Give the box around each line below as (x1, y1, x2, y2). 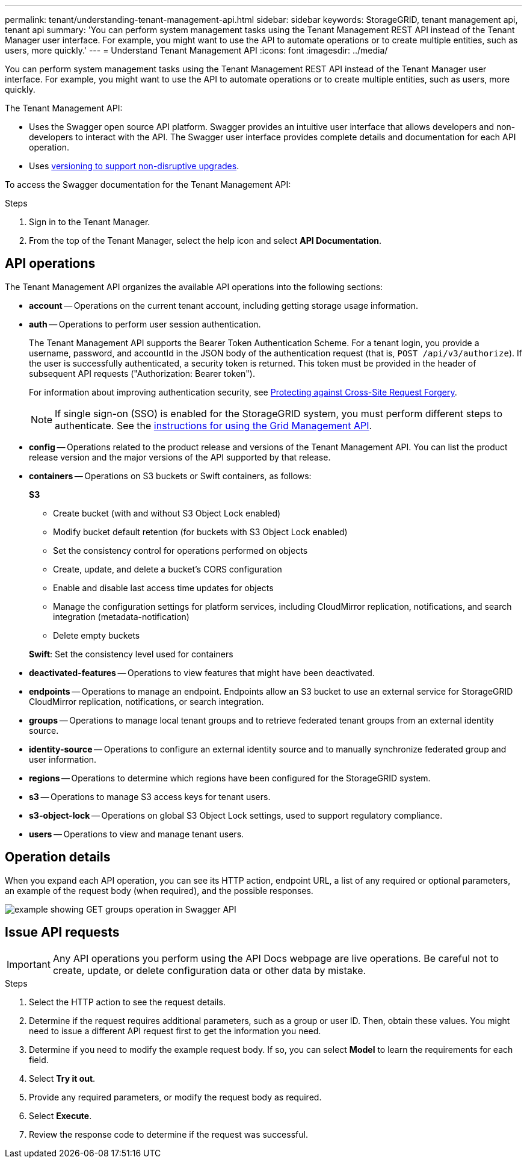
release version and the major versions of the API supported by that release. (29, 451, 331, 462)
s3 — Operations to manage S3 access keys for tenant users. (29, 791, 271, 802)
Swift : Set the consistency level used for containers (29, 648, 233, 659)
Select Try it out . (29, 1073, 96, 1084)
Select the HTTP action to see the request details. (29, 996, 226, 1007)
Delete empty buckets (53, 630, 140, 640)
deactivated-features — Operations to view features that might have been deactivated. (29, 667, 375, 678)
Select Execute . (29, 1110, 92, 1121)
